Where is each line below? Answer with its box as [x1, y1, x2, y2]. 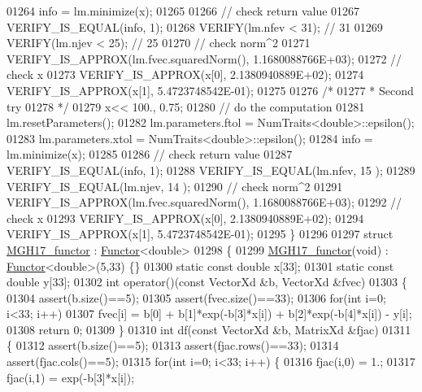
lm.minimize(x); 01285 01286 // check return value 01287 [7, 146, 293, 163]
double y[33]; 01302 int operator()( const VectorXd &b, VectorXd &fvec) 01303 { [7, 273, 407, 290]
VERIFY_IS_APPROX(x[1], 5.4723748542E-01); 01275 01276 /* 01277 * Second [7, 81, 414, 98]
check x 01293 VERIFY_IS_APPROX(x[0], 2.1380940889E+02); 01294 [7, 209, 364, 226]
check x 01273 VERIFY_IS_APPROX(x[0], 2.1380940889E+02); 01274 [7, 66, 364, 83]
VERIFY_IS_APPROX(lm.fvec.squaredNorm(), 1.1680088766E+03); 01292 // [7, 194, 402, 211]
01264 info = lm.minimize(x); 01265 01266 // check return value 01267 [7, 2, 360, 19]
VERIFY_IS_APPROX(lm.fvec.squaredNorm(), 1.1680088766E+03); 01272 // [7, 50, 402, 67]
